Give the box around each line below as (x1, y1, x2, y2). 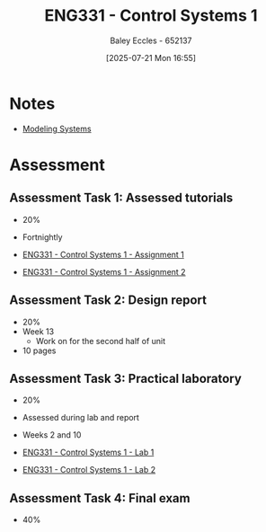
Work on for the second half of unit (35, 335, 166, 346)
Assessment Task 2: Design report (9, 293, 207, 308)
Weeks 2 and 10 (22, 430, 82, 440)
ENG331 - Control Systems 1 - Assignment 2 (22, 266, 186, 277)
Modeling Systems (22, 123, 92, 134)
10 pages (22, 345, 57, 356)
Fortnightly (22, 231, 63, 243)
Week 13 (22, 325, 55, 337)
